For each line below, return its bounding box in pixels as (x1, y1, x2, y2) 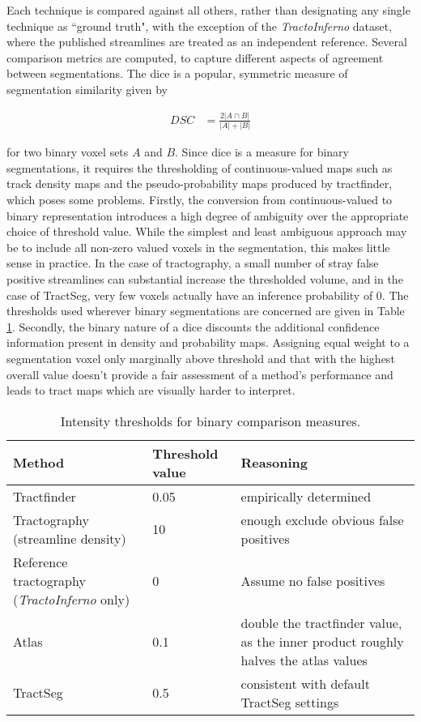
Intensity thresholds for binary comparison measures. (60, 411, 361, 430)
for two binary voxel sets (6, 143, 129, 160)
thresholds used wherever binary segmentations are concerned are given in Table (6, 302, 405, 319)
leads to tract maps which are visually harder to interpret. (6, 382, 296, 399)
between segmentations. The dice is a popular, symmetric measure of (6, 65, 348, 82)
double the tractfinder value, (240, 613, 402, 632)
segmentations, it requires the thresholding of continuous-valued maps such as (6, 159, 393, 176)
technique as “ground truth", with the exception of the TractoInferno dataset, (6, 17, 393, 34)
